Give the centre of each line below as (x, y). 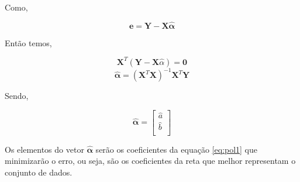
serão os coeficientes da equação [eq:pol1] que (176, 149)
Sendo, (17, 96)
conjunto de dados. (39, 172)
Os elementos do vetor (44, 149)
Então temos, (28, 42)
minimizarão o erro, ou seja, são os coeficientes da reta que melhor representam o (150, 161)
